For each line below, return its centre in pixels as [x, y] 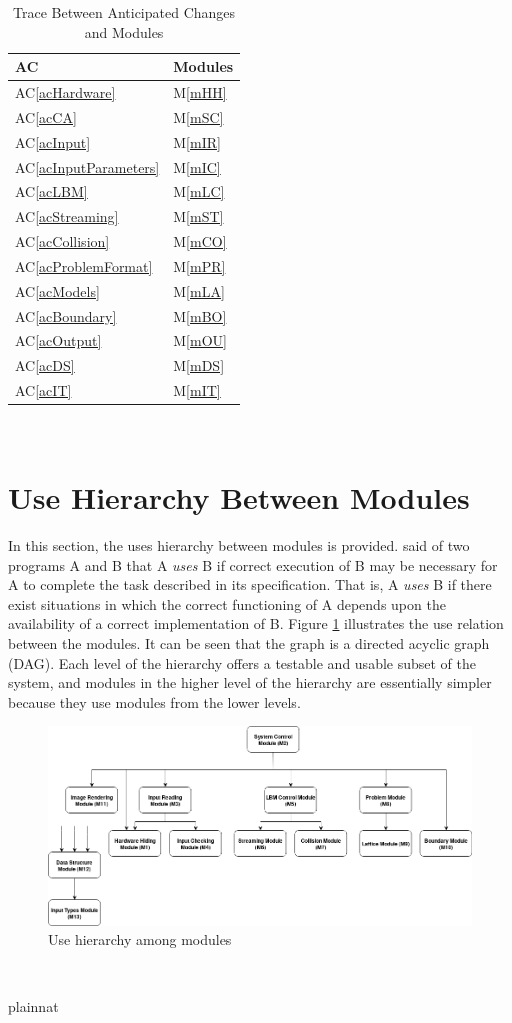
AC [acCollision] [62, 241]
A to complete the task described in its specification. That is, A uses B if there [250, 584]
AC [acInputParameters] [87, 166]
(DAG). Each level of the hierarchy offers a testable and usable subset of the [242, 662]
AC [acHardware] [65, 92]
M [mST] [198, 216]
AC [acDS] [45, 365]
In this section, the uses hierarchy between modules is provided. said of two [239, 544]
